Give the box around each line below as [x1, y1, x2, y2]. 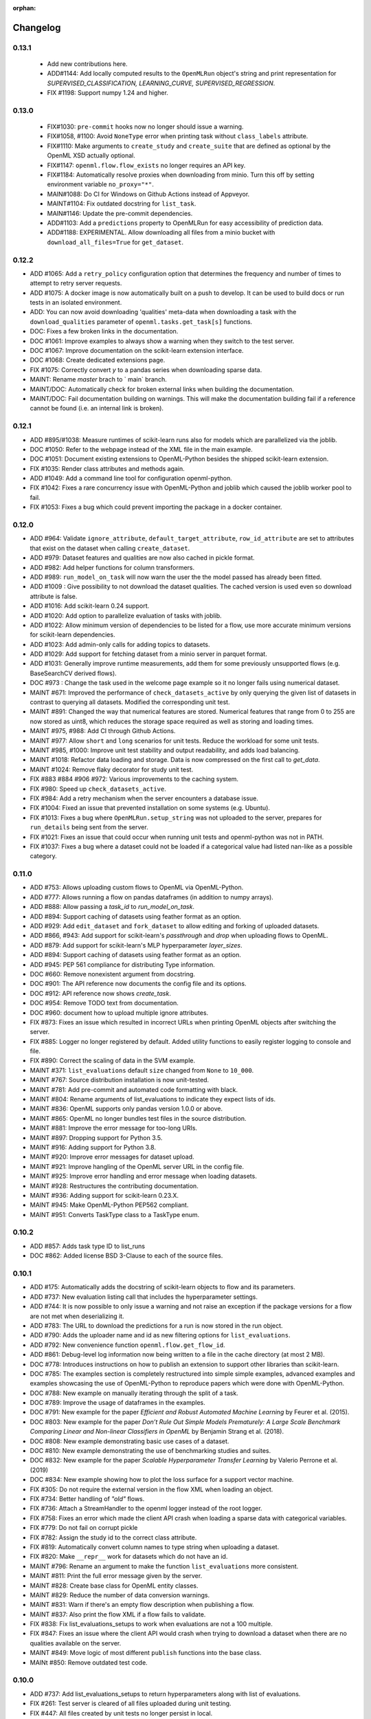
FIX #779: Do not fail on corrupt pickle [30, 1524, 138, 1532]
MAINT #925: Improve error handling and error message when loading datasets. [30, 1172, 257, 1181]
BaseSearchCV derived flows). [30, 669, 117, 677]
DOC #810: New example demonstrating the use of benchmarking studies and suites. [30, 1447, 271, 1455]
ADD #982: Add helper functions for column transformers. [30, 563, 195, 571]
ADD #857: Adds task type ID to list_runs [30, 1242, 146, 1250]
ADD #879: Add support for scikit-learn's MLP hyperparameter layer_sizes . [30, 941, 243, 949]
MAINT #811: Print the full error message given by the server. [30, 1572, 203, 1580]
